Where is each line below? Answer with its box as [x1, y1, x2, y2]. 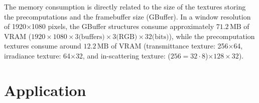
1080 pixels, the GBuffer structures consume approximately [31, 21, 214, 31]
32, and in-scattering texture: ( [75, 50, 171, 60]
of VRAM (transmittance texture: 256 [111, 40, 228, 51]
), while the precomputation [169, 30, 255, 41]
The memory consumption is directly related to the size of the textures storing [4, 1, 246, 11]
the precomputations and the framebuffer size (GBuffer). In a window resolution [4, 11, 251, 21]
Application [4, 79, 86, 100]
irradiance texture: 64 [4, 50, 70, 60]
